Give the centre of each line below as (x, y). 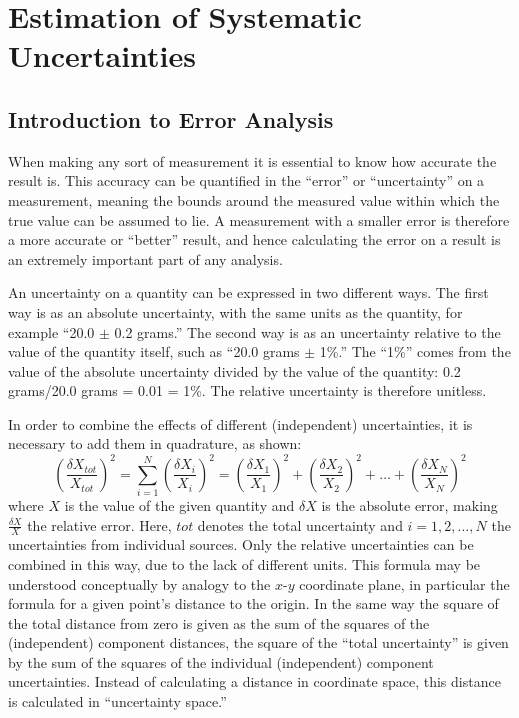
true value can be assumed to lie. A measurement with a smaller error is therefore (259, 219)
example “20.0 (51, 331)
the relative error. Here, (99, 524)
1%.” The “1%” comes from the (415, 351)
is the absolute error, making (409, 504)
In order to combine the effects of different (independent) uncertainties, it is (240, 423)
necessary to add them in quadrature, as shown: (155, 443)
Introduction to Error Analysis (171, 118)
